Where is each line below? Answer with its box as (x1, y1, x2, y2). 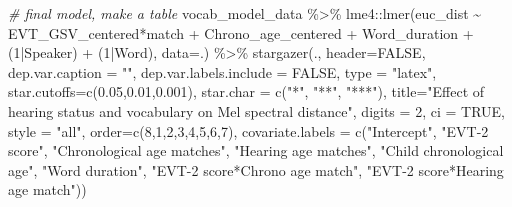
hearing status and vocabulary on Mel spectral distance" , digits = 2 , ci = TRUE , (8, 100, 505, 121)
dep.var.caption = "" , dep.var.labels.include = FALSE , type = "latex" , (8, 61, 437, 82)
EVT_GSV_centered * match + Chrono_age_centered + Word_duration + (8, 22, 474, 43)
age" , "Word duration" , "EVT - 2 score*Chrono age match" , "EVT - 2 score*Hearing (8, 159, 504, 180)
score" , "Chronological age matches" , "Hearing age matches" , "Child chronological (8, 140, 504, 161)
